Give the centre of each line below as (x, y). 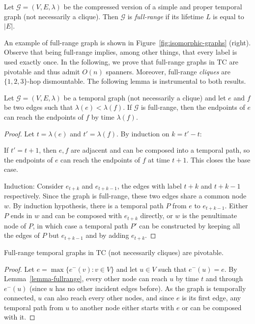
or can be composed (212, 307)
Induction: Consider (34, 185)
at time (159, 159)
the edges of (22, 235)
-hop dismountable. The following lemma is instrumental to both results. (137, 81)
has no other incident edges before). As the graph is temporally (151, 288)
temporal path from (34, 307)
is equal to (228, 16)
